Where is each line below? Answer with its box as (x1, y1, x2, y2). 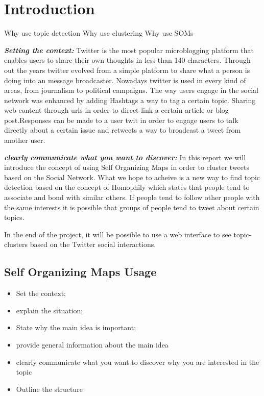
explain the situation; (16, 305, 83, 315)
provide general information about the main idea (16, 339, 169, 350)
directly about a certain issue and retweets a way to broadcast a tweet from (4, 125, 241, 135)
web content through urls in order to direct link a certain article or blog (4, 105, 229, 115)
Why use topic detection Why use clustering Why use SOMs (4, 28, 194, 38)
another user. (4, 135, 45, 145)
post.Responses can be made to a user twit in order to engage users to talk (4, 114, 238, 125)
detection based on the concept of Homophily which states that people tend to (4, 182, 250, 192)
